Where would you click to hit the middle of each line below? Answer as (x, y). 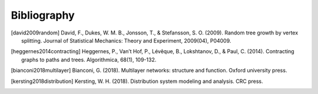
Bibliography (43, 15)
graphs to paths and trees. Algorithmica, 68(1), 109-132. (89, 60)
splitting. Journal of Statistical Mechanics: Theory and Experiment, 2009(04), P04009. (126, 40)
